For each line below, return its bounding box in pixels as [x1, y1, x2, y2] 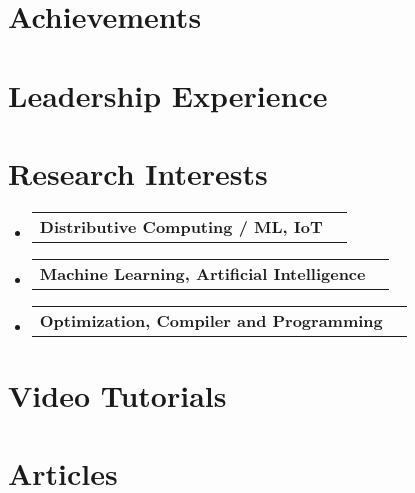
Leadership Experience [8, 74, 328, 115]
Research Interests [8, 152, 268, 193]
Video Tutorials [8, 375, 227, 416]
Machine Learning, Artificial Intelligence [39, 261, 366, 285]
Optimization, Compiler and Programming [39, 308, 383, 332]
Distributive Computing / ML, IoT [39, 214, 323, 238]
